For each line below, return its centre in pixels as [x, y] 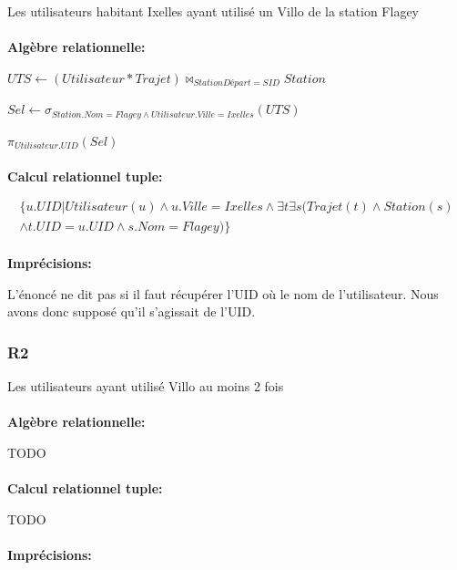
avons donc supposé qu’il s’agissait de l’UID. [132, 311]
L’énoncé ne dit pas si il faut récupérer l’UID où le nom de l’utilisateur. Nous [223, 293]
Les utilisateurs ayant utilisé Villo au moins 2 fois [146, 386]
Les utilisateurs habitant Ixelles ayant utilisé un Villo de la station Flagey [213, 11]
